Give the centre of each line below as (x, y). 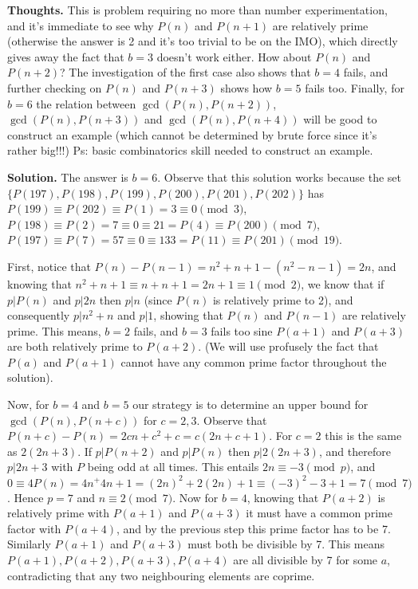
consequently (39, 315)
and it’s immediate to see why (81, 25)
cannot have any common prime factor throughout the (254, 361)
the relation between (86, 103)
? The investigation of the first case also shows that (185, 72)
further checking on (55, 87)
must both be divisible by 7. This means (286, 544)
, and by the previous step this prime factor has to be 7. (254, 528)
